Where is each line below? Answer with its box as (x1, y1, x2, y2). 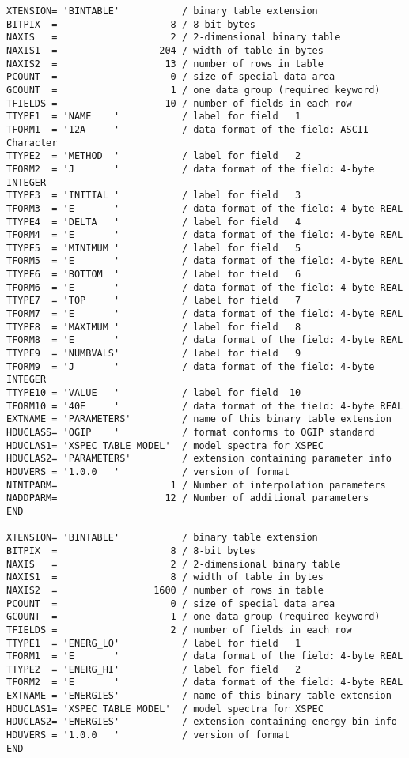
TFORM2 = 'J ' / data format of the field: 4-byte (6, 163, 375, 175)
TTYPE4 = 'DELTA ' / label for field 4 (6, 216, 301, 228)
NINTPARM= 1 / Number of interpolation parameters (6, 479, 386, 491)
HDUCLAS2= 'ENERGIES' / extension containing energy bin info (6, 716, 397, 728)
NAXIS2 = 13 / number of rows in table (6, 58, 324, 70)
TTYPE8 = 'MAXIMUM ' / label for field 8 (6, 321, 301, 333)
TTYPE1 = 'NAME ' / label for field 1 (6, 111, 301, 123)
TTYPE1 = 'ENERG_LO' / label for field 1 (6, 637, 301, 649)
